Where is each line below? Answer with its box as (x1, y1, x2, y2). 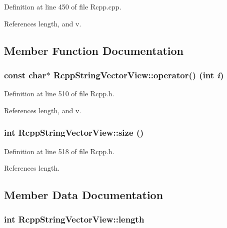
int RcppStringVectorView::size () (4, 126, 144, 139)
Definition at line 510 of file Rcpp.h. (4, 88, 114, 99)
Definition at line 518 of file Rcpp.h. (4, 146, 114, 156)
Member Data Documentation (4, 187, 163, 203)
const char (4, 68, 46, 81)
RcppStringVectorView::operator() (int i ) (53, 68, 224, 81)
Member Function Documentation (4, 42, 184, 58)
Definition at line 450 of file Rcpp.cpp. (4, 1, 121, 11)
